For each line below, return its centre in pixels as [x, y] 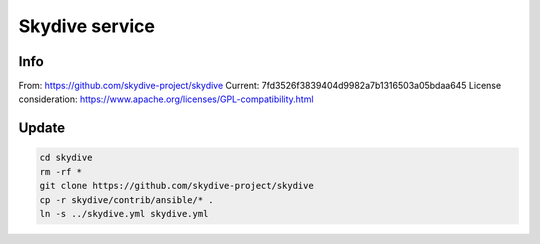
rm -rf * [61, 171]
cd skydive [66, 158]
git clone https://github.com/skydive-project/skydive [176, 186]
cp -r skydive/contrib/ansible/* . [126, 199]
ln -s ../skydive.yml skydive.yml [124, 214]
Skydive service [86, 26]
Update [42, 128]
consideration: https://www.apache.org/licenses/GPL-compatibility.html [166, 99]
